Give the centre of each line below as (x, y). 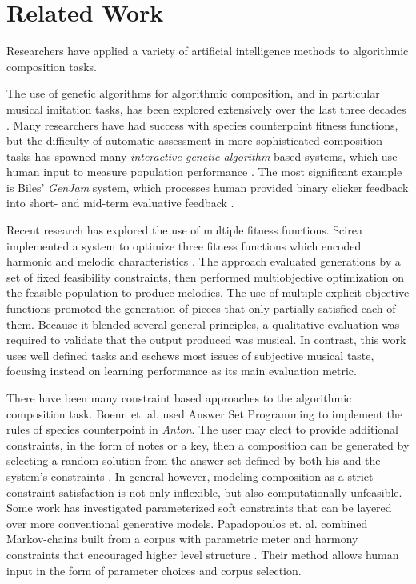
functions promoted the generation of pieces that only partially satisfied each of (201, 308)
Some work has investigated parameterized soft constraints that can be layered (199, 508)
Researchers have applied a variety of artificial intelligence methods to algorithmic (208, 51)
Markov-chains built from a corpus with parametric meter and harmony (182, 539)
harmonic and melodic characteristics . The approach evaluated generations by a (204, 261)
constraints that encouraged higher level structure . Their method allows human (203, 554)
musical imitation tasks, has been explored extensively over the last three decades (206, 108)
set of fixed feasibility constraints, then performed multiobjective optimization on (206, 276)
